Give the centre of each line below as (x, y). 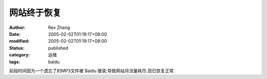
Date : (15, 34)
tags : (15, 62)
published (58, 48)
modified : (19, 41)
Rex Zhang (59, 27)
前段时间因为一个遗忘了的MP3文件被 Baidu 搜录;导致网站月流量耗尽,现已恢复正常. (92, 71)
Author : (17, 27)
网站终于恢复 (35, 13)
